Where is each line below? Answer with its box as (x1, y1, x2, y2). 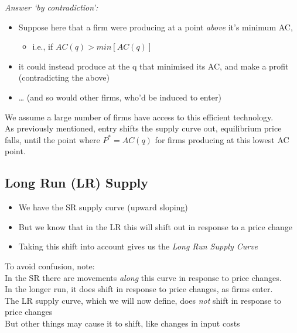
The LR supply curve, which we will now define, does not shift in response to (5, 294, 282, 306)
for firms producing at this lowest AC (155, 133, 289, 145)
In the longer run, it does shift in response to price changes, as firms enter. (5, 283, 273, 295)
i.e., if (32, 40, 53, 53)
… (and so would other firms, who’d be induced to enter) (18, 91, 221, 103)
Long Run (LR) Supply (5, 174, 149, 192)
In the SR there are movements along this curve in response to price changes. (5, 271, 282, 283)
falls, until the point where (5, 133, 100, 145)
